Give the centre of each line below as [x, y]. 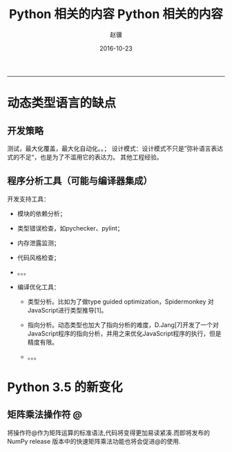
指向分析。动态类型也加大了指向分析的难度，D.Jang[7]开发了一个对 [123, 324]
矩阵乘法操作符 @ [45, 415]
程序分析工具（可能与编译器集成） [80, 181]
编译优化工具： [38, 286]
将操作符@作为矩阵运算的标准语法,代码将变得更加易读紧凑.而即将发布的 [109, 433]
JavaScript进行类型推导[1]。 [67, 310]
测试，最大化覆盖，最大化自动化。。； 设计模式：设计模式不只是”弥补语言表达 [115, 148]
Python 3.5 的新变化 [65, 387]
